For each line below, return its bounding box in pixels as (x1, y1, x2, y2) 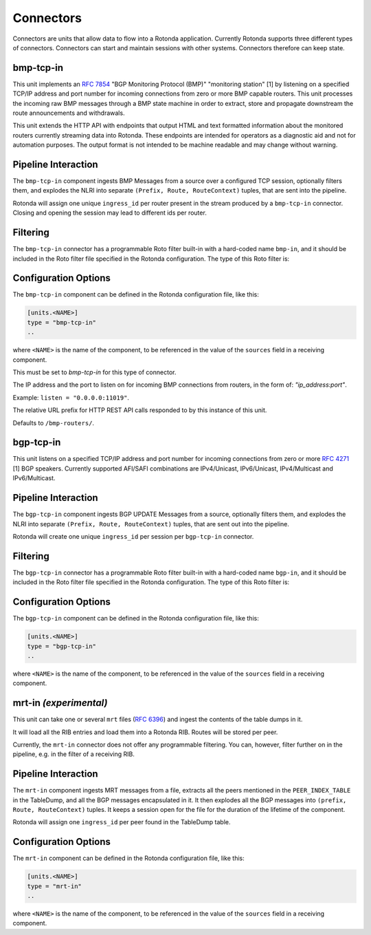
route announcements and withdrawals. (12, 109, 125, 117)
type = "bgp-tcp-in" (27, 642, 96, 650)
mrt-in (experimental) (12, 697, 108, 709)
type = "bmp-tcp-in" (27, 319, 96, 326)
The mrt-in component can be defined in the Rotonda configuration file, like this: (12, 854, 245, 863)
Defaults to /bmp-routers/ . (12, 418, 95, 427)
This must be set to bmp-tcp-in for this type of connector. (12, 368, 177, 376)
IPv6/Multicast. (12, 474, 56, 482)
